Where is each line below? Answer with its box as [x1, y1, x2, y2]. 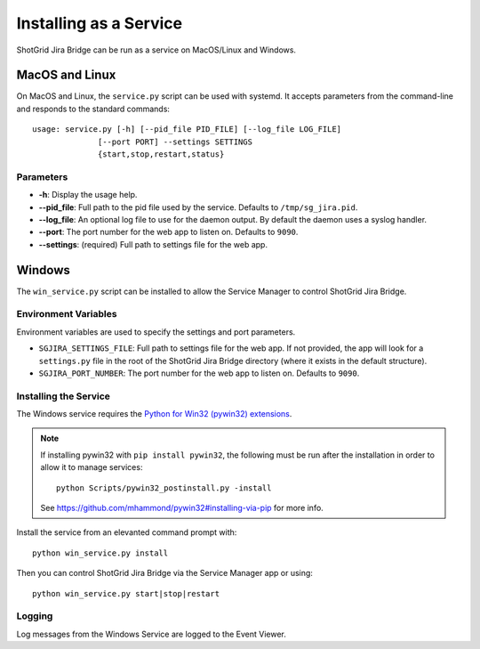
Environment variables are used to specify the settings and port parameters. [16, 326, 296, 337]
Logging [16, 610, 53, 622]
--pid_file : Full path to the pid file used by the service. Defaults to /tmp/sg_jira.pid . [38, 201, 358, 213]
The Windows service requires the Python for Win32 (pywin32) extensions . [16, 409, 292, 419]
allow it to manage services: [40, 462, 143, 473]
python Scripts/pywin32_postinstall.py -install [56, 483, 272, 493]
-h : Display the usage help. [38, 190, 138, 200]
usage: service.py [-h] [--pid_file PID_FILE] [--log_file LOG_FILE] [32, 125, 342, 134]
